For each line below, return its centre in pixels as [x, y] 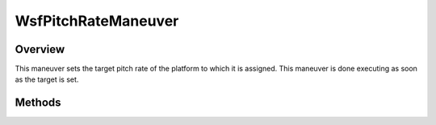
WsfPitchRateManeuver [97, 21]
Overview [40, 49]
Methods [38, 103]
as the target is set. [47, 79]
